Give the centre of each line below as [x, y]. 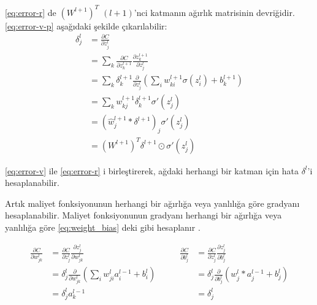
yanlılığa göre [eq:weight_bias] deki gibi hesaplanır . [103, 227]
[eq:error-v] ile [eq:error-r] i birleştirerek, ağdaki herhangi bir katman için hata [152, 170]
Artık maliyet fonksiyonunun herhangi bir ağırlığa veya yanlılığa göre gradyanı [152, 203]
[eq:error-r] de [31, 12]
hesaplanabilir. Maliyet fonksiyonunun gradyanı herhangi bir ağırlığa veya [143, 215]
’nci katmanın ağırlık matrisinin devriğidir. [214, 12]
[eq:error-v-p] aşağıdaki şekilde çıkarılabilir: [86, 25]
